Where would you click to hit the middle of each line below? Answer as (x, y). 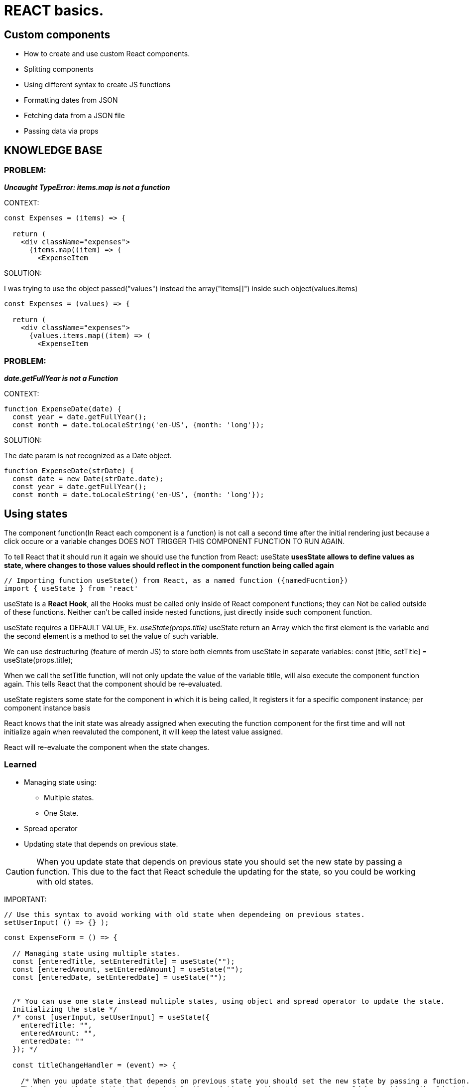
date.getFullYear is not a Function (61, 378)
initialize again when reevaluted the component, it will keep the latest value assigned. (144, 731)
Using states (36, 514)
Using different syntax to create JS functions (97, 85)
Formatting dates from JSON (71, 100)
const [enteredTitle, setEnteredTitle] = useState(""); (123, 961)
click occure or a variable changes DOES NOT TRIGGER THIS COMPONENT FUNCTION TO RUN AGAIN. (175, 541)
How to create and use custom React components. (107, 54)
